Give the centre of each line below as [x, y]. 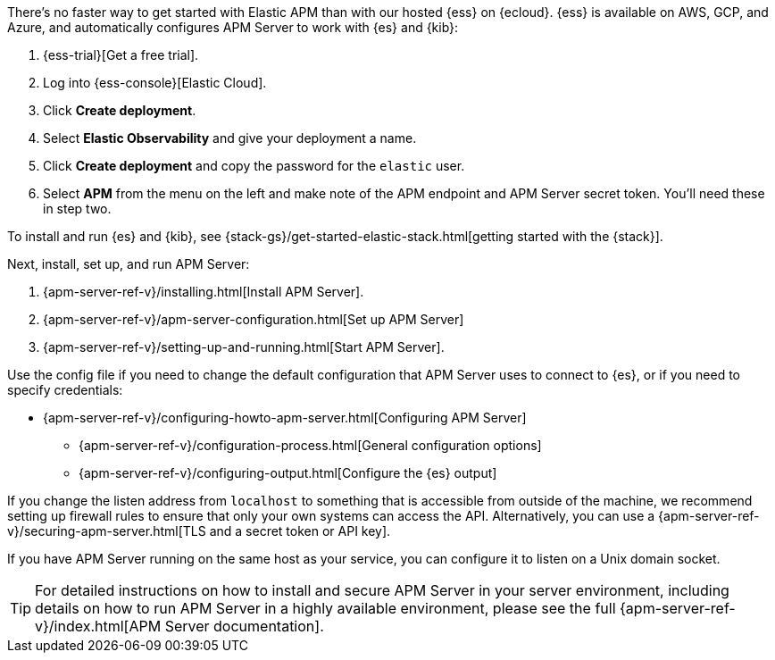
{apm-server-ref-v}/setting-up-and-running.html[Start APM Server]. [244, 347]
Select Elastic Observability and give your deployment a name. [230, 138]
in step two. [77, 209]
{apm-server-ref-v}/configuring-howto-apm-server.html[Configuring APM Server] [285, 418]
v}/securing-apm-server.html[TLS [107, 531]
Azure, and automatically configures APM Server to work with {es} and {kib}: [233, 27]
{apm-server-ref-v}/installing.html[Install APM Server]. [204, 292]
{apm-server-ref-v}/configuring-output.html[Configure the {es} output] [288, 473]
